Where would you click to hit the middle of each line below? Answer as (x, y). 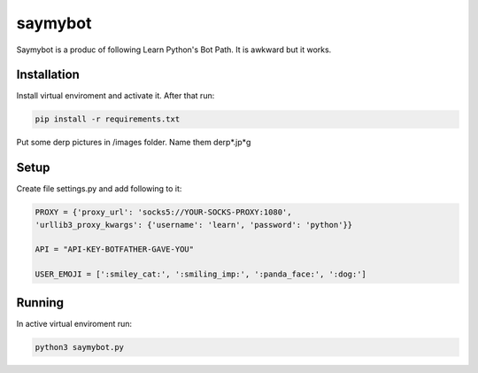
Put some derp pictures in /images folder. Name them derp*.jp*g (134, 143)
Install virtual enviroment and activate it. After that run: (116, 96)
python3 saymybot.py (79, 347)
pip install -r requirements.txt (108, 119)
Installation (48, 75)
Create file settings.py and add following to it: (99, 189)
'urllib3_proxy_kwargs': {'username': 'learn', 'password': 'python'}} (194, 225)
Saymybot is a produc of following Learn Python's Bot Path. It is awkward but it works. (174, 50)
